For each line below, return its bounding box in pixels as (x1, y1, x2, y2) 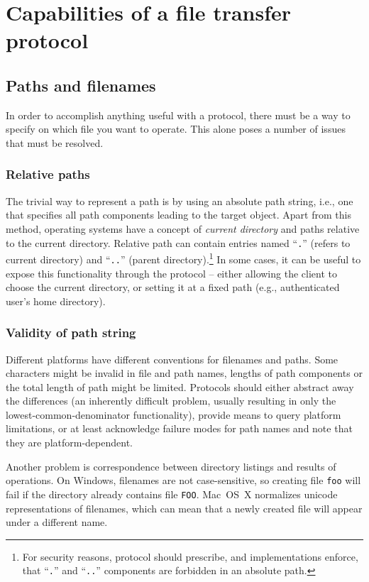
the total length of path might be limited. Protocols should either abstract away (6, 379, 354, 394)
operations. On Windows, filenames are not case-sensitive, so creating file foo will (6, 473, 361, 488)
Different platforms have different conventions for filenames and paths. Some (6, 351, 338, 366)
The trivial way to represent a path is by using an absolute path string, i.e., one (6, 193, 353, 208)
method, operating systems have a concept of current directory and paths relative (6, 221, 360, 236)
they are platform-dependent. (6, 435, 133, 450)
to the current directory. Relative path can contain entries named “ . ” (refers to (6, 235, 351, 250)
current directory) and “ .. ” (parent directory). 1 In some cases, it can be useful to (6, 250, 361, 266)
